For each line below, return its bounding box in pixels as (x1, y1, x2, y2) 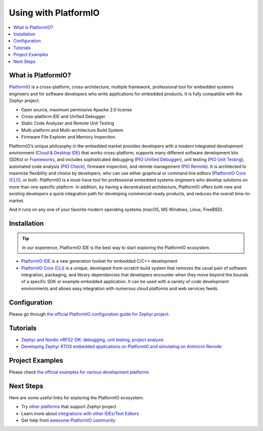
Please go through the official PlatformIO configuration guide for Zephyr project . (9, 311, 170, 317)
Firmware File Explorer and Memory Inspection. (21, 134, 117, 140)
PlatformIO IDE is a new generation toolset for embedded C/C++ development (21, 258, 178, 264)
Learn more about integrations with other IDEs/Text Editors (21, 410, 139, 416)
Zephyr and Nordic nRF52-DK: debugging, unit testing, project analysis (21, 337, 164, 343)
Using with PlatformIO (9, 7, 100, 18)
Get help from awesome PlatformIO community (21, 417, 115, 423)
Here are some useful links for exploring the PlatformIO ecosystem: (9, 394, 144, 400)
